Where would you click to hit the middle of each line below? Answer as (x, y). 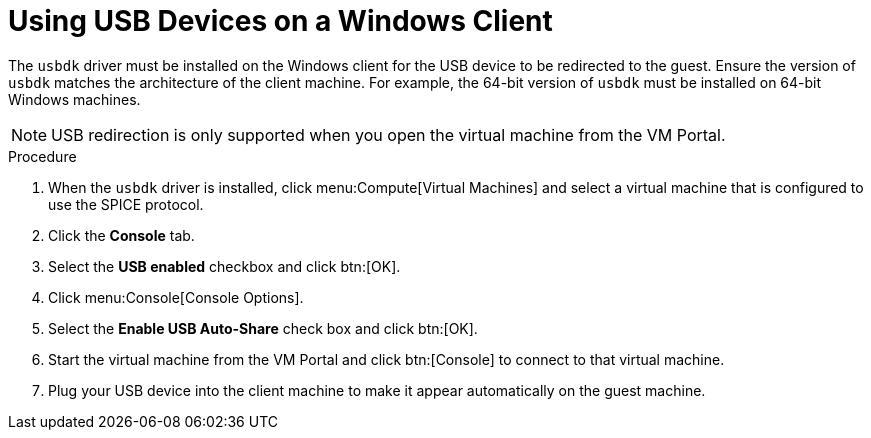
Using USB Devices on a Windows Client (280, 21)
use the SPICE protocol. (126, 204)
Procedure (42, 156)
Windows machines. (74, 99)
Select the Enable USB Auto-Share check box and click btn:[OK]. (263, 328)
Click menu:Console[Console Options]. (176, 297)
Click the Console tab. (121, 235)
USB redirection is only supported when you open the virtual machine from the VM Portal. (388, 134)
